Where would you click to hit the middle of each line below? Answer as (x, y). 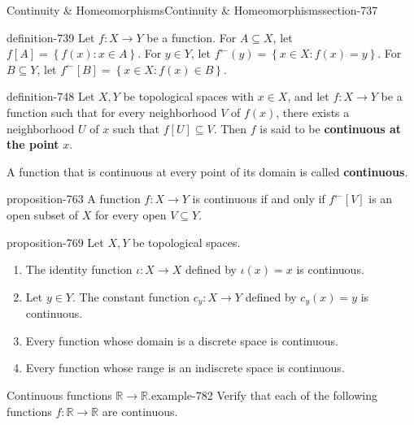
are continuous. (140, 411)
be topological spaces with (189, 96)
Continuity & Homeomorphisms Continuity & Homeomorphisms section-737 (192, 10)
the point (33, 144)
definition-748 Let (51, 96)
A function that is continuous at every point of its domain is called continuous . (207, 171)
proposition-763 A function (74, 199)
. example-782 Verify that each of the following (262, 395)
